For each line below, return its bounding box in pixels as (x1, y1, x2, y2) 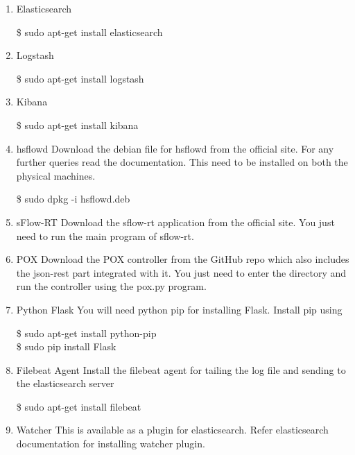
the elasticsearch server (16, 376, 114, 390)
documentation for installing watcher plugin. (16, 436, 205, 451)
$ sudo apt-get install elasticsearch (16, 24, 163, 39)
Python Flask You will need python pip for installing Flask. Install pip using (16, 302, 343, 316)
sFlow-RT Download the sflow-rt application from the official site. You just (16, 214, 335, 229)
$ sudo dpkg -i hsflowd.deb (16, 191, 130, 206)
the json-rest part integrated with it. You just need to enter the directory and (16, 265, 347, 280)
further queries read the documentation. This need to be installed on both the (16, 155, 348, 169)
